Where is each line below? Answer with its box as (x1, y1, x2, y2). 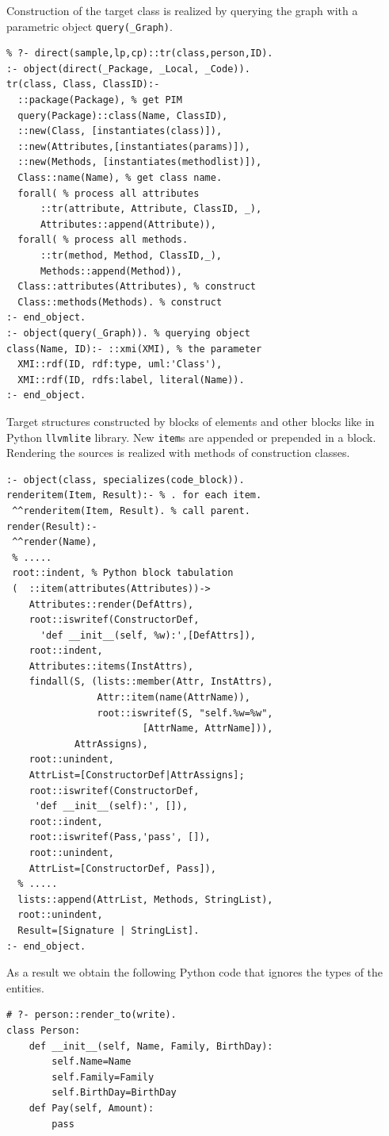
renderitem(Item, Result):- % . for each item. (6, 489, 262, 501)
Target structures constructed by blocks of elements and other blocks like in (6, 413, 375, 429)
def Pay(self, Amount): (29, 1102, 154, 1114)
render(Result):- (6, 520, 97, 532)
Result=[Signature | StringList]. (17, 924, 200, 936)
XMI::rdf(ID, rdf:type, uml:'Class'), (17, 359, 223, 370)
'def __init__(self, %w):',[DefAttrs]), (40, 629, 256, 641)
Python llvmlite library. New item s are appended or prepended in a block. (6, 428, 376, 445)
